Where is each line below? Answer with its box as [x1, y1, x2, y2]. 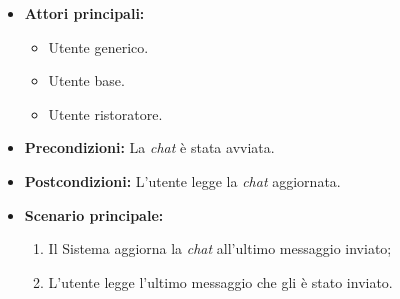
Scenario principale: [24, 204, 164, 225]
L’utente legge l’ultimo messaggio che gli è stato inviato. [48, 271, 393, 292]
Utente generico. [48, 36, 149, 57]
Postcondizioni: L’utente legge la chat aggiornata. [24, 170, 341, 191]
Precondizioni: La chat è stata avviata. [24, 137, 275, 158]
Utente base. [48, 70, 125, 91]
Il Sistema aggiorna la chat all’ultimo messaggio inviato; [48, 238, 392, 259]
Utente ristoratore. [48, 103, 163, 124]
